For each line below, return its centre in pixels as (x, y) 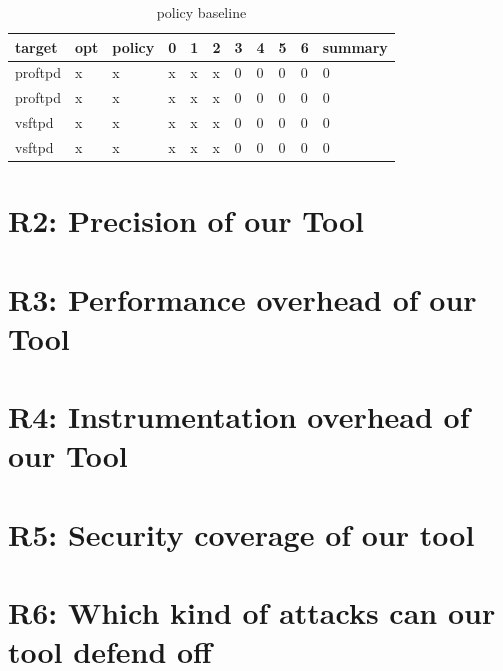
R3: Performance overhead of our (242, 298)
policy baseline (201, 12)
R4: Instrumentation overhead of (239, 416)
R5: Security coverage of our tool (241, 533)
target (36, 46)
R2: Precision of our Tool (186, 220)
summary (355, 46)
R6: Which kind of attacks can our (252, 612)
